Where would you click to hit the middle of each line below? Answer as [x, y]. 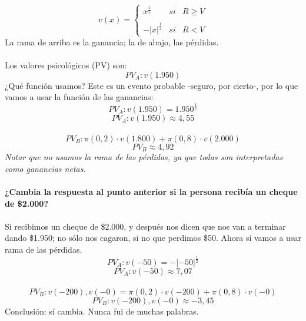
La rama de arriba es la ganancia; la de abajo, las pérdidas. [112, 42]
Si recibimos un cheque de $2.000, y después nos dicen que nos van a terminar [145, 226]
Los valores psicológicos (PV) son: [66, 65]
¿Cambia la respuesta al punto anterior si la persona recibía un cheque [151, 192]
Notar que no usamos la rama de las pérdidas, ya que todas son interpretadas [144, 157]
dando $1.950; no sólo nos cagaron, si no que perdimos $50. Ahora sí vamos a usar [153, 238]
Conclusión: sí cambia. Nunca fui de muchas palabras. [102, 311]
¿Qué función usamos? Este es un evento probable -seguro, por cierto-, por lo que [152, 85]
